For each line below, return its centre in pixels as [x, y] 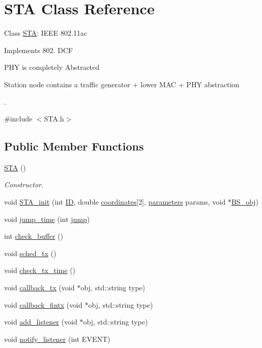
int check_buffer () [34, 236]
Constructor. [24, 184]
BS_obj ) [245, 202]
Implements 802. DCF [39, 50]
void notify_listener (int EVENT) [57, 339]
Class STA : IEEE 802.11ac [46, 33]
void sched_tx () [30, 253]
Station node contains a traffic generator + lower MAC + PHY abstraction [122, 84]
